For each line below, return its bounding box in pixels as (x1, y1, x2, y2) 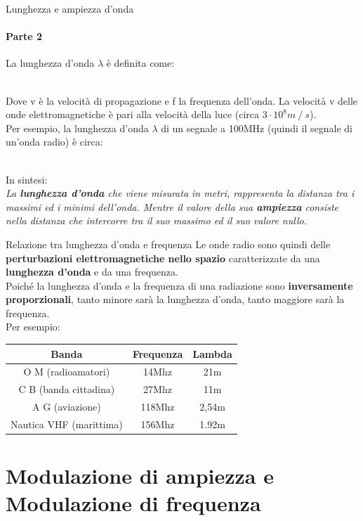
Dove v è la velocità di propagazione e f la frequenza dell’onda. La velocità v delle (6, 93, 358, 108)
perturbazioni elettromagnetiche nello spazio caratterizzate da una (6, 250, 320, 265)
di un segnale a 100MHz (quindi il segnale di (161, 120, 352, 135)
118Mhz (140, 399, 175, 414)
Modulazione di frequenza (6, 489, 261, 517)
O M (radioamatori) (23, 364, 110, 379)
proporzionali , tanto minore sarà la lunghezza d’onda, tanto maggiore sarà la (6, 292, 345, 307)
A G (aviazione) (32, 399, 101, 414)
